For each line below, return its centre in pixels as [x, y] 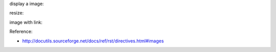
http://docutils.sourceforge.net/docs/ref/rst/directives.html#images [93, 41]
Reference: [21, 32]
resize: [17, 13]
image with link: [26, 22]
